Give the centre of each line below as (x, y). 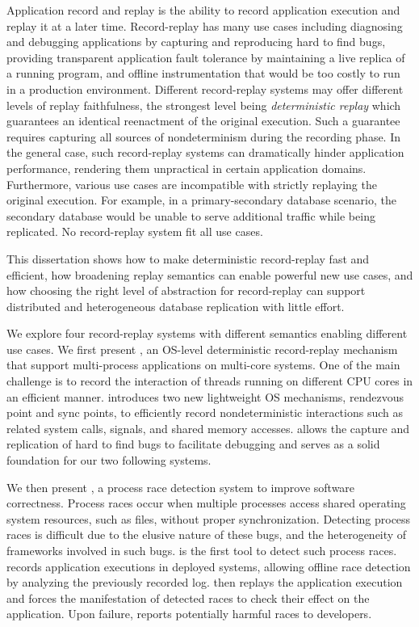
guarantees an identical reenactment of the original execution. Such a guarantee (203, 121)
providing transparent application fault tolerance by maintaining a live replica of (206, 57)
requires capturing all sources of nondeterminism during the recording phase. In (204, 136)
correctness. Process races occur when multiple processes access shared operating (206, 503)
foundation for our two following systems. (109, 460)
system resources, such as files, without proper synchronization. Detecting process (209, 518)
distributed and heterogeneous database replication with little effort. (176, 306)
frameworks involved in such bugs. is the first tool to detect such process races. (202, 550)
